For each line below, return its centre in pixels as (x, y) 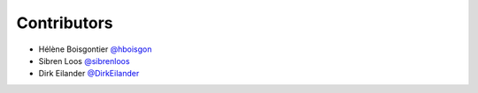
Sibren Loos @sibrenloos (84, 61)
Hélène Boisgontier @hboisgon (95, 49)
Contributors (65, 23)
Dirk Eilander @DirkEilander (89, 74)
